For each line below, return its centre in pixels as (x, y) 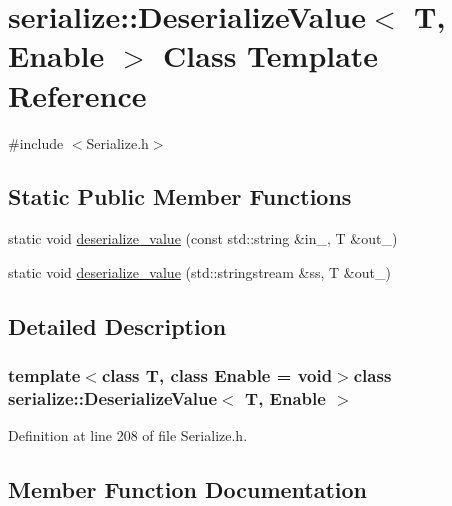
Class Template (271, 55)
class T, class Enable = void (217, 375)
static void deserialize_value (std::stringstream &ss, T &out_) (199, 271)
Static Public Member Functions (180, 196)
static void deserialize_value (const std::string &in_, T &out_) (203, 238)
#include (36, 142)
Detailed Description (117, 325)
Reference (77, 94)
